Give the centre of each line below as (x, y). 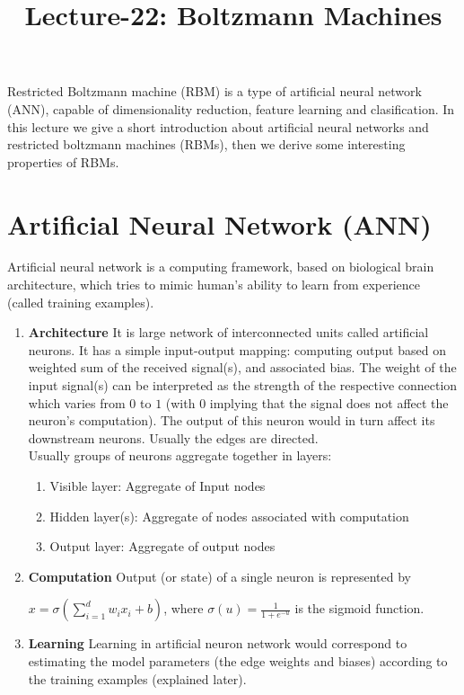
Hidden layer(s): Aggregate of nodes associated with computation (229, 516)
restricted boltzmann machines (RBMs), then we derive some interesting (206, 144)
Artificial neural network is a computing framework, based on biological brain (221, 267)
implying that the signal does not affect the (329, 402)
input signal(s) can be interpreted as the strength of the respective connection (243, 385)
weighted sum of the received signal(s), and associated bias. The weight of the (242, 367)
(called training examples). (81, 302)
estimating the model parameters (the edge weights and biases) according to (238, 660)
